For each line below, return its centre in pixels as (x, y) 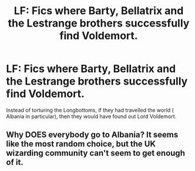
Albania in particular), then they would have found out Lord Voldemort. (91, 116)
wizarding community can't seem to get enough (95, 153)
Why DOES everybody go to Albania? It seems (92, 135)
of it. (15, 162)
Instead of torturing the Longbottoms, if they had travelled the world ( (90, 110)
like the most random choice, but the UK (81, 144)
